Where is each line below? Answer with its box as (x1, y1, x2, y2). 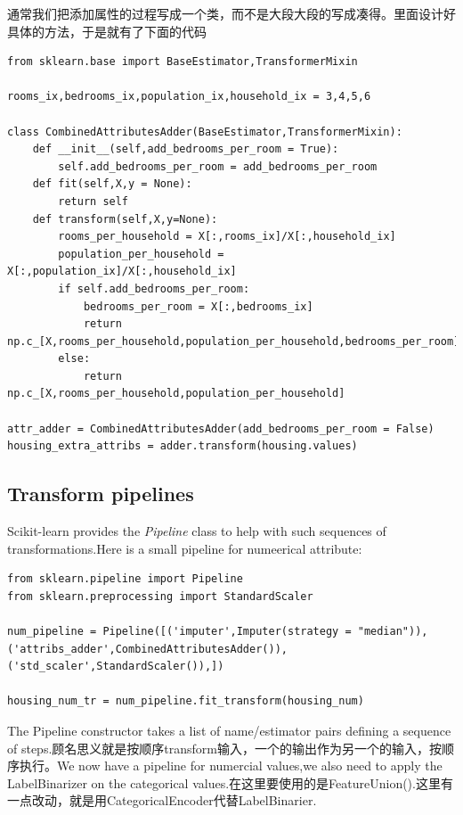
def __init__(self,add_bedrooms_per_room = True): (32, 143, 339, 156)
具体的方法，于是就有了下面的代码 (7, 21, 207, 40)
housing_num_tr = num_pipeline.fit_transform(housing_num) (7, 695, 364, 708)
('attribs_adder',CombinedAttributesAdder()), (7, 642, 288, 655)
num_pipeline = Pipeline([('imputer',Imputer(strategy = (7, 625, 352, 638)
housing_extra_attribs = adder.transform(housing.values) (7, 440, 358, 453)
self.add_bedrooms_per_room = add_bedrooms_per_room (58, 160, 378, 173)
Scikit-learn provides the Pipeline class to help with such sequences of (7, 522, 386, 540)
